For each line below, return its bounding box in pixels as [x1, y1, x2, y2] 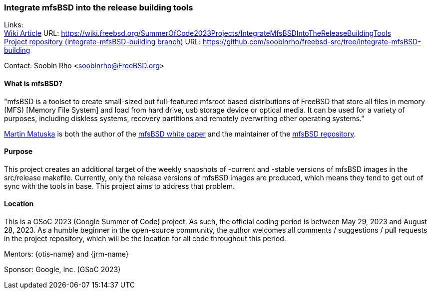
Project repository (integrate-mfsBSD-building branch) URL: [4, 37, 201, 46]
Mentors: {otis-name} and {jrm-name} [4, 250, 129, 259]
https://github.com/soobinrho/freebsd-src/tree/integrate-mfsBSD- [202, 37, 421, 46]
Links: [4, 20, 23, 29]
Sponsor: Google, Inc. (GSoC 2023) [4, 265, 121, 274]
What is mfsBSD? [4, 79, 63, 88]
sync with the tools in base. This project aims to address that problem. [4, 181, 235, 190]
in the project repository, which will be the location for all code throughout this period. [4, 234, 286, 243]
